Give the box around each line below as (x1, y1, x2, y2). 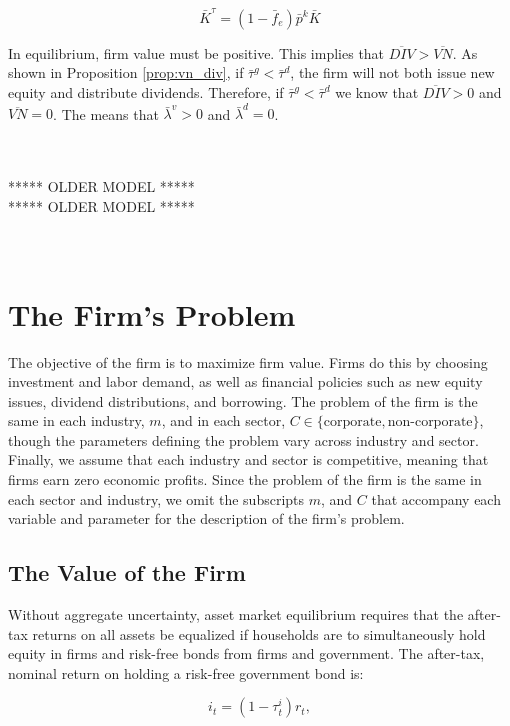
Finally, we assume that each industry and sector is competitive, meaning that (8, 449, 489, 470)
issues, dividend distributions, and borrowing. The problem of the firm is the (8, 390, 478, 411)
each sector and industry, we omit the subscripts (8, 488, 305, 509)
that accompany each (371, 488, 501, 509)
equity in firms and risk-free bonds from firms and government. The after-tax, (8, 643, 485, 664)
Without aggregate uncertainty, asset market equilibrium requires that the (8, 604, 464, 625)
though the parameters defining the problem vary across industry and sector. (8, 429, 479, 450)
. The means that (53, 103, 159, 124)
